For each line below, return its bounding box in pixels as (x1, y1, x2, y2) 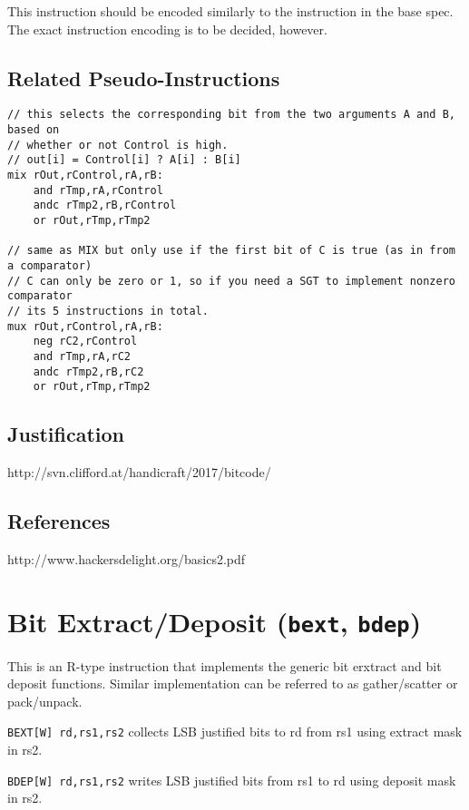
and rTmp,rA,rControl (33, 183, 163, 197)
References (7, 507, 111, 535)
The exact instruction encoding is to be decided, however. (7, 19, 327, 38)
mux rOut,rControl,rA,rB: (7, 319, 163, 333)
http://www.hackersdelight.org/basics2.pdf (7, 549, 246, 568)
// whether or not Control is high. (7, 138, 229, 151)
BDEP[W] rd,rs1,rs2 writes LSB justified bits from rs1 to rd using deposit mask (7, 770, 456, 789)
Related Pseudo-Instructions (7, 63, 280, 92)
